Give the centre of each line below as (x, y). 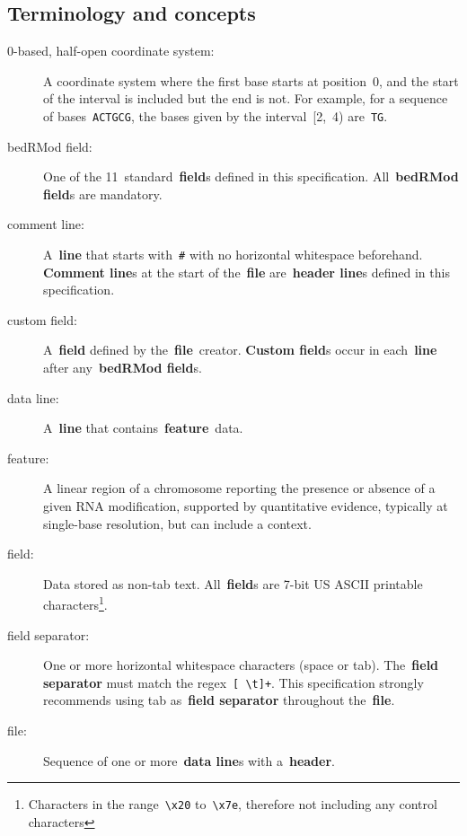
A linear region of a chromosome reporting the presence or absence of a (239, 488)
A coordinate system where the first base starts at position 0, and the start (251, 80)
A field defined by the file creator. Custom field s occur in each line (240, 350)
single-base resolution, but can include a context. (177, 523)
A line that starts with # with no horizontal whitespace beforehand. (233, 255)
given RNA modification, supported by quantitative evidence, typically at (246, 506)
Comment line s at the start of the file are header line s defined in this (247, 272)
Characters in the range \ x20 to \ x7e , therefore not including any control (233, 804)
